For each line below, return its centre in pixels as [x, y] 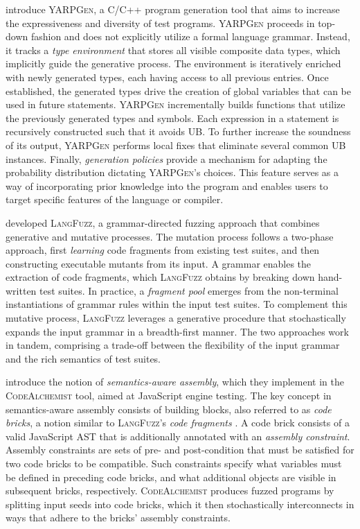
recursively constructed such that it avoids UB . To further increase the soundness [178, 131]
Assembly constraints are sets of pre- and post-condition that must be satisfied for [180, 450]
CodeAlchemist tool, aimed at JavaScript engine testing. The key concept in [169, 396]
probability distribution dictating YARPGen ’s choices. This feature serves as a [172, 172]
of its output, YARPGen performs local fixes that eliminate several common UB [176, 145]
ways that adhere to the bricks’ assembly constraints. [118, 518]
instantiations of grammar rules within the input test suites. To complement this [177, 304]
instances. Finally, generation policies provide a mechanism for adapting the [166, 158]
